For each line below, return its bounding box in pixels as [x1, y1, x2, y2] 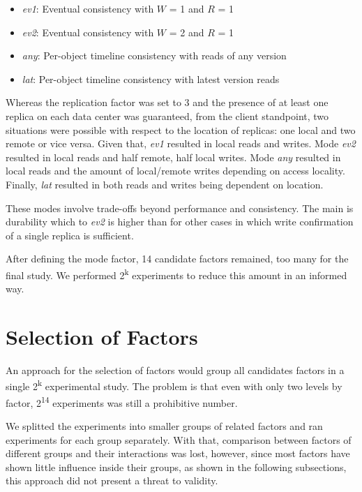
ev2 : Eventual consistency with [22, 24, 154, 39]
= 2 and [169, 24, 204, 39]
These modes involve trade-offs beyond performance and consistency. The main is [6, 200, 354, 215]
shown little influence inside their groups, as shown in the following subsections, [6, 459, 347, 474]
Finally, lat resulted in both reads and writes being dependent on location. [6, 177, 324, 191]
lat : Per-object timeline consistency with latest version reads [22, 71, 280, 86]
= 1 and [169, 1, 204, 15]
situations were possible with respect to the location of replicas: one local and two [6, 122, 356, 137]
